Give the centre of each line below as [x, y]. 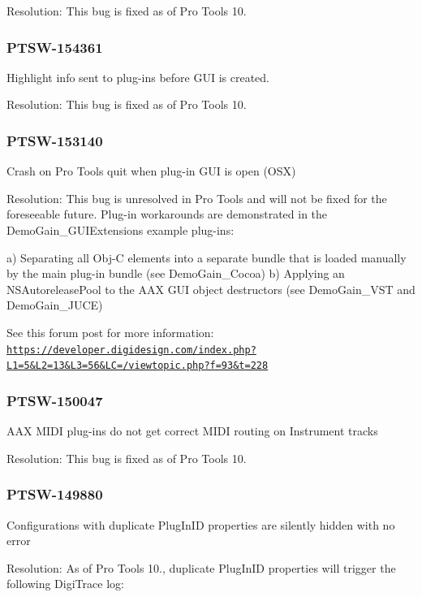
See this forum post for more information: [110, 332]
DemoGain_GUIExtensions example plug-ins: [121, 230]
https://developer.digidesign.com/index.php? [131, 350]
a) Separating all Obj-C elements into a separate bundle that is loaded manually [207, 257]
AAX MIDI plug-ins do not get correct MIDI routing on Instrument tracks [192, 431]
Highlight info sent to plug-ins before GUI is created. [138, 77]
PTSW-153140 [55, 140]
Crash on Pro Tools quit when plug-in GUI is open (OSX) [151, 171]
